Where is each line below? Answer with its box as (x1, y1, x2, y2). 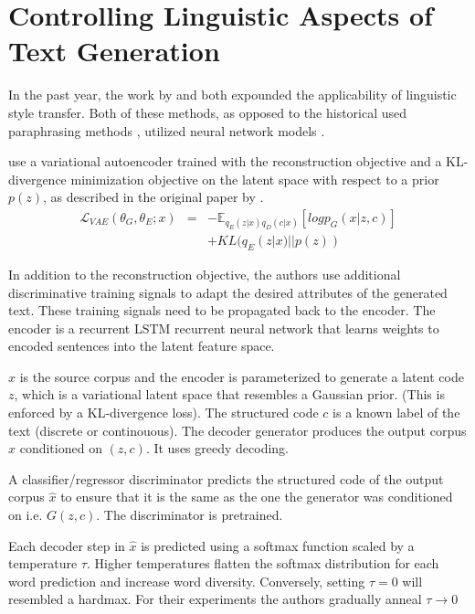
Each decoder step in (8, 535, 125, 555)
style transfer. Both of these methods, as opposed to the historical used (8, 102, 407, 122)
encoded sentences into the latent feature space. (8, 336, 275, 355)
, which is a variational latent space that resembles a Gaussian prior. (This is (14, 385, 445, 404)
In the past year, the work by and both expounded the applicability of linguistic (8, 85, 457, 104)
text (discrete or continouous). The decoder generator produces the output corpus (8, 420, 467, 439)
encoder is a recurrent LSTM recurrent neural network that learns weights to (8, 318, 439, 337)
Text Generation (8, 32, 220, 69)
